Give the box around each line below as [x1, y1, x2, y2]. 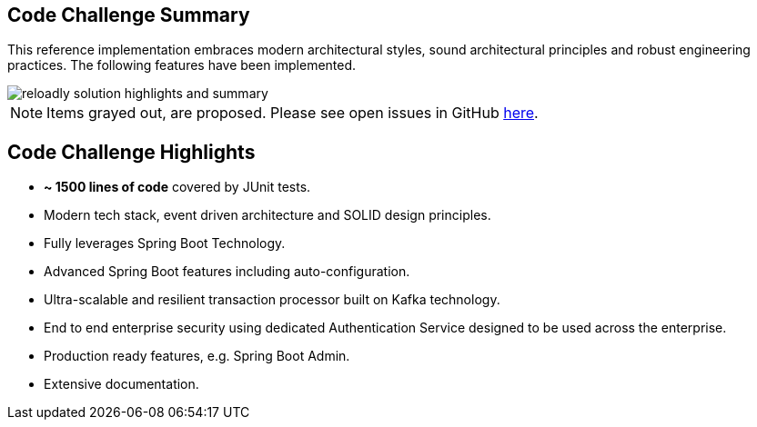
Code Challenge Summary [7, 4, 250, 26]
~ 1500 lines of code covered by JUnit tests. [44, 179, 311, 195]
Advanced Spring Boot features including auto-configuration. [44, 263, 410, 280]
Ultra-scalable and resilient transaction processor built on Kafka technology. [44, 292, 500, 308]
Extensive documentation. [44, 376, 199, 392]
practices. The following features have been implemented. [7, 57, 357, 74]
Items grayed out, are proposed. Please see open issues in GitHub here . [46, 104, 539, 123]
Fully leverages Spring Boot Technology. [44, 235, 286, 252]
